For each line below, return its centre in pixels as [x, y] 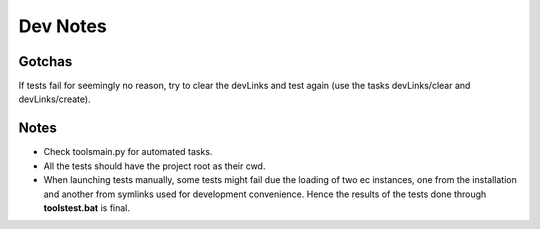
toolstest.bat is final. [86, 207]
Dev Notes [62, 26]
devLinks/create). [54, 99]
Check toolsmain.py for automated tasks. [128, 152]
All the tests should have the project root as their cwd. [154, 166]
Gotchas [45, 61]
